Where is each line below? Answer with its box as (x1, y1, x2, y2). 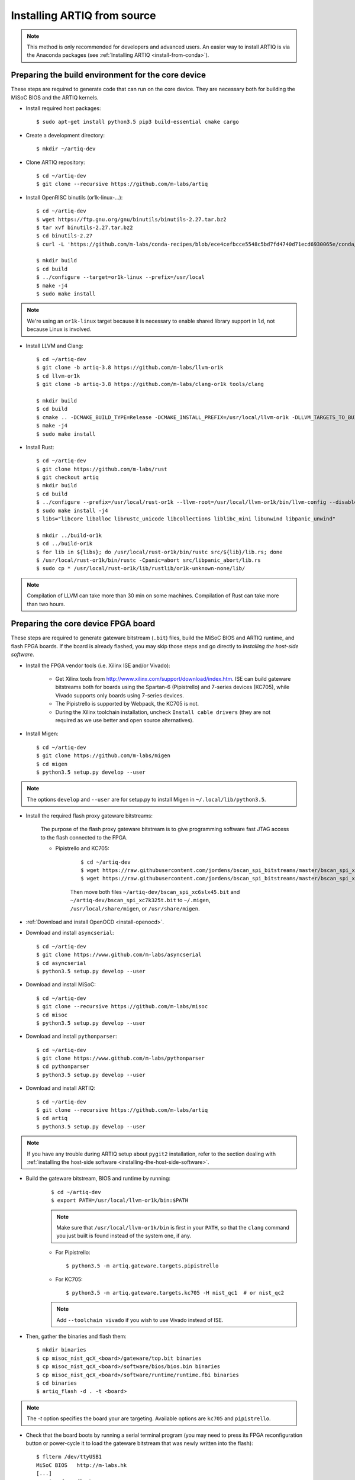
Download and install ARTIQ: (25, 1085, 96, 1092)
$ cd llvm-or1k (36, 372, 80, 379)
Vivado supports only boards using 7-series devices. (55, 691, 185, 699)
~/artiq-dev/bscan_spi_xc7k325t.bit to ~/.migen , (70, 897, 211, 904)
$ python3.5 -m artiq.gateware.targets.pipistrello (66, 1263, 219, 1269)
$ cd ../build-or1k (36, 540, 93, 547)
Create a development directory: (25, 131, 105, 139)
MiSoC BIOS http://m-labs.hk (36, 1462, 127, 1468)
